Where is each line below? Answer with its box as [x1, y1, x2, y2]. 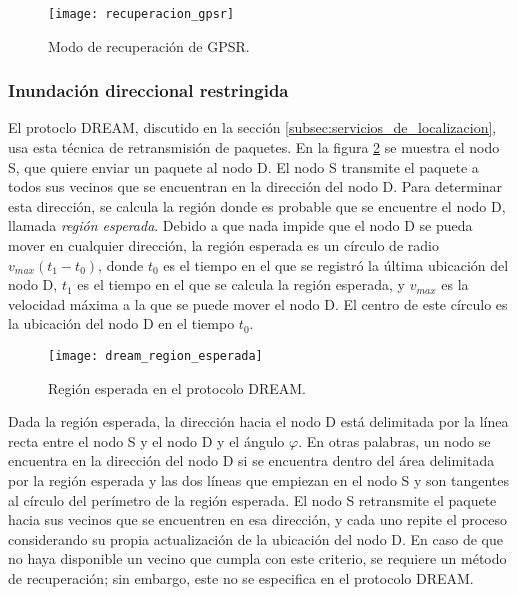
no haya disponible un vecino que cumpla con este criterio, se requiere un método [8, 548, 507, 569]
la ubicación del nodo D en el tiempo [8, 313, 235, 334]
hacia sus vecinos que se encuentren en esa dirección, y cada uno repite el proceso [8, 509, 508, 530]
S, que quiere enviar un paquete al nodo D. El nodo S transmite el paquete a [8, 156, 479, 177]
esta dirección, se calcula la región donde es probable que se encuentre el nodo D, [8, 195, 506, 216]
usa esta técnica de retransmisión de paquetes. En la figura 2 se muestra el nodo [8, 137, 500, 158]
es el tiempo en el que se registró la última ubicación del [163, 254, 509, 275]
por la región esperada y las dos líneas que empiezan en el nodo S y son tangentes [8, 470, 510, 491]
